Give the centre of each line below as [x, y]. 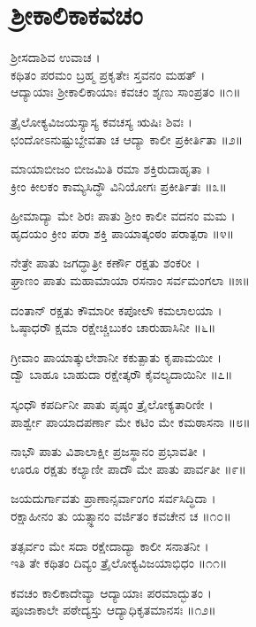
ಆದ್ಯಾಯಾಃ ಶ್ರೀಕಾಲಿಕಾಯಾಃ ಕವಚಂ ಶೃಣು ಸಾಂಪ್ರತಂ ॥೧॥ [126, 92]
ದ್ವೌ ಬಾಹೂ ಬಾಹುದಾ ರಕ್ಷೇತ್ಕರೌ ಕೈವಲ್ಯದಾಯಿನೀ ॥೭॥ [122, 374]
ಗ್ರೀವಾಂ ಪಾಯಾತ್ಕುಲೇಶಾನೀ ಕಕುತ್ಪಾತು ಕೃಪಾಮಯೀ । [117, 356]
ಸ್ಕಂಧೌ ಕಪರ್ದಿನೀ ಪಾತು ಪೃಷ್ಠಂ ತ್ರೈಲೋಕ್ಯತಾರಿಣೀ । [112, 404]
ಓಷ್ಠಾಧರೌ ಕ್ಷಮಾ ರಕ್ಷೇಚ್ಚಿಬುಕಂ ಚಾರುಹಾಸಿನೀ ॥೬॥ [113, 327]
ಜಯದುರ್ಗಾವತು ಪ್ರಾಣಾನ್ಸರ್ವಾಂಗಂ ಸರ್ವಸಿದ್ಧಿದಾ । [113, 498]
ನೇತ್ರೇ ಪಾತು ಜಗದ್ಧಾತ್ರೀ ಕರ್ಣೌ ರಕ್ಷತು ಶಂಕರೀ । [105, 263]
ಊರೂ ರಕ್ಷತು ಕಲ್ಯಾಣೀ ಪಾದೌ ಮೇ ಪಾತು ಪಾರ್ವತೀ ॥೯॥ [128, 468]
